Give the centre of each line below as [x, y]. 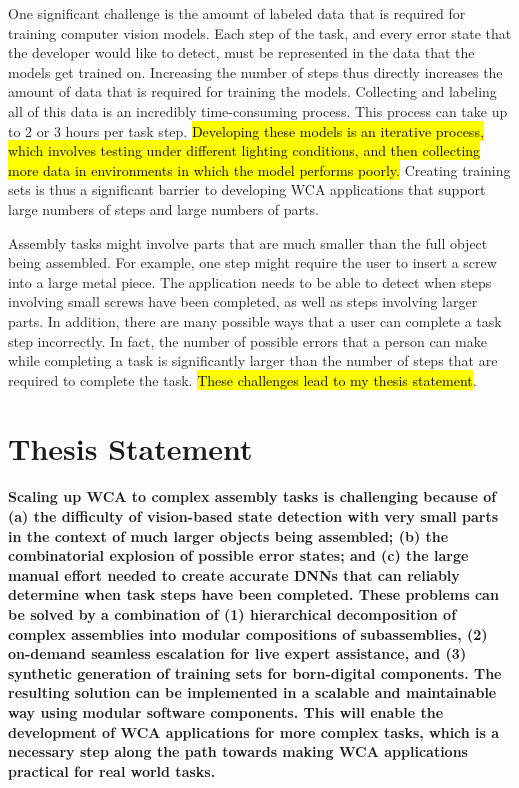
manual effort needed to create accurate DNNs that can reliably [234, 574]
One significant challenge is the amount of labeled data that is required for [237, 13]
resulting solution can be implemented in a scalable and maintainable [252, 692]
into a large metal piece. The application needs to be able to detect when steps [250, 281]
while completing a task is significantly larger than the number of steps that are [253, 360]
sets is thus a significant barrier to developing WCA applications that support [247, 189]
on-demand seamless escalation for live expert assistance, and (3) [237, 653]
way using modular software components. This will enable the [226, 711]
